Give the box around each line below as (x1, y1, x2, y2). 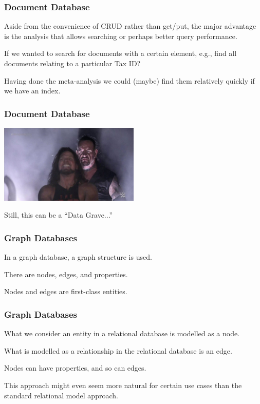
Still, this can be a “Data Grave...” (4, 209, 113, 220)
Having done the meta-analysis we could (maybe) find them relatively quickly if (4, 75, 255, 86)
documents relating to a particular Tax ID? (4, 58, 141, 68)
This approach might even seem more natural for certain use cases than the (4, 379, 242, 390)
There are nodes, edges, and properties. (4, 268, 128, 279)
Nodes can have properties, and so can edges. (4, 362, 146, 373)
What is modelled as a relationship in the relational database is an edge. (4, 345, 232, 356)
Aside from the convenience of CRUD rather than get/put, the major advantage (4, 21, 256, 31)
